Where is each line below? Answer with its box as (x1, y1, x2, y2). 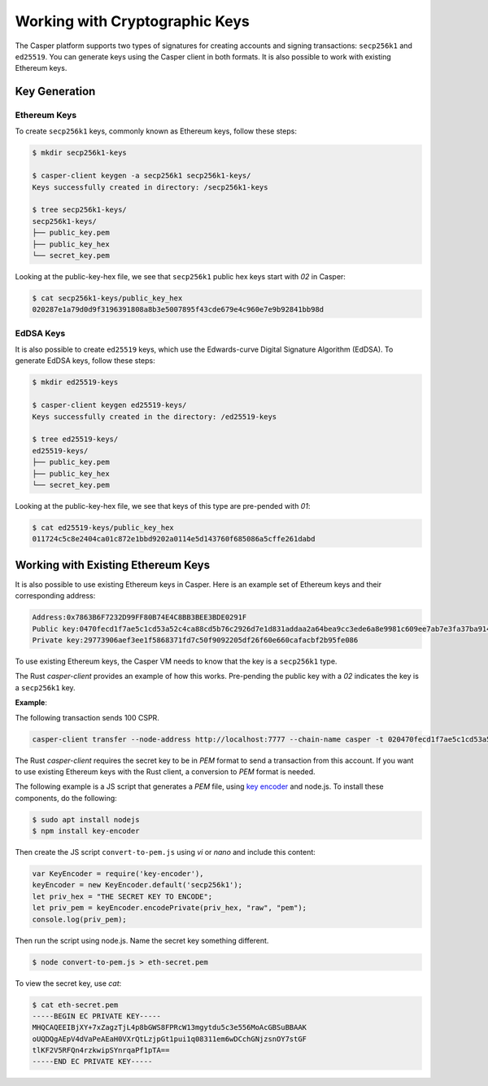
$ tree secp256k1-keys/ (32, 205, 128, 215)
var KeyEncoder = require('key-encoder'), (32, 869, 204, 878)
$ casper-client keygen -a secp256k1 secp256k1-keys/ (32, 171, 251, 181)
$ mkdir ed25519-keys (32, 378, 119, 387)
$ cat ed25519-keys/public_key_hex (32, 523, 174, 532)
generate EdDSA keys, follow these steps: (15, 356, 155, 366)
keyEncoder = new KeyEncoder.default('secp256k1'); (32, 880, 243, 890)
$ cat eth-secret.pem (32, 1000, 119, 1009)
